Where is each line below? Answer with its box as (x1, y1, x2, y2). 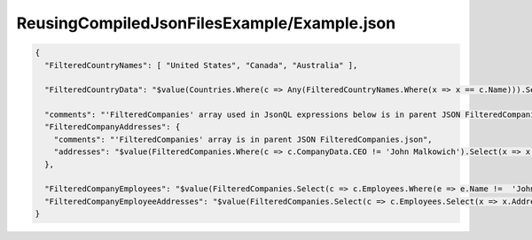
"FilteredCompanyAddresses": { (44, 122, 181, 132)
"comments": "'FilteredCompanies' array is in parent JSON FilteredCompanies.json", (53, 134, 434, 144)
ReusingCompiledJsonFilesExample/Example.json (16, 13, 396, 33)
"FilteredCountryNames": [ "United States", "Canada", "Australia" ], (44, 60, 358, 70)
